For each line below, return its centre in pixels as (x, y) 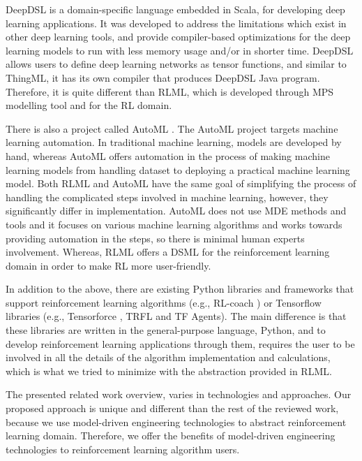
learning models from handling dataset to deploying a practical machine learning (178, 169)
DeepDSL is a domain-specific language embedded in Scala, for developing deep (175, 9)
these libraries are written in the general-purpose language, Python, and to (166, 330)
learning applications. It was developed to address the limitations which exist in (176, 23)
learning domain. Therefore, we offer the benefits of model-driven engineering (171, 436)
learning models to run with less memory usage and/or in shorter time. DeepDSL (180, 50)
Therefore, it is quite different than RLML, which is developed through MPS (170, 91)
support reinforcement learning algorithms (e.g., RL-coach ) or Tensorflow (164, 302)
